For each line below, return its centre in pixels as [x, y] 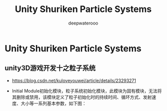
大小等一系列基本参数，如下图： [54, 103]
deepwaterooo [83, 23]
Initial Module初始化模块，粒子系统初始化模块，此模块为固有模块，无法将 [87, 90]
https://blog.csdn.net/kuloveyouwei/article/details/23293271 [74, 80]
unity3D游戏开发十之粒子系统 [50, 68]
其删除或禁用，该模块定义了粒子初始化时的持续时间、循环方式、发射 [82, 97]
